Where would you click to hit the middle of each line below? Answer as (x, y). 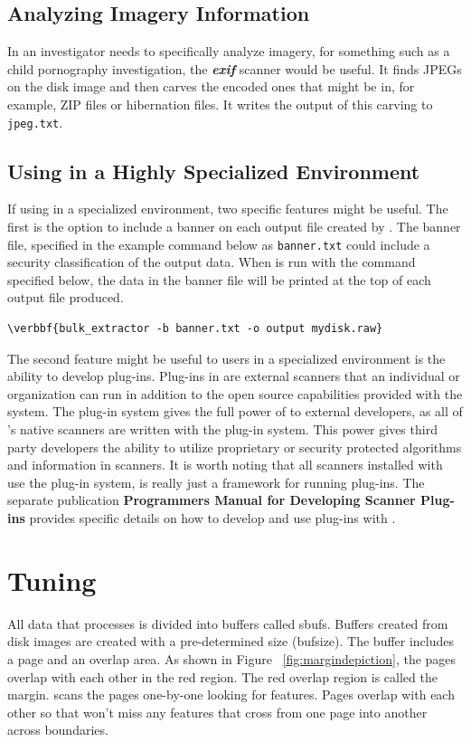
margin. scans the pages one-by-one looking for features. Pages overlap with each (231, 694)
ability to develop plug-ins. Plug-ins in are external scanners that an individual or (234, 376)
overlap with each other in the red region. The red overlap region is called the (222, 676)
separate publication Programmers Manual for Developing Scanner (212, 500)
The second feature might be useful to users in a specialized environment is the (226, 358)
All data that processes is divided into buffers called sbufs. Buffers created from (228, 623)
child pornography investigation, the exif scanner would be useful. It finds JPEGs (235, 68)
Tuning (52, 580)
